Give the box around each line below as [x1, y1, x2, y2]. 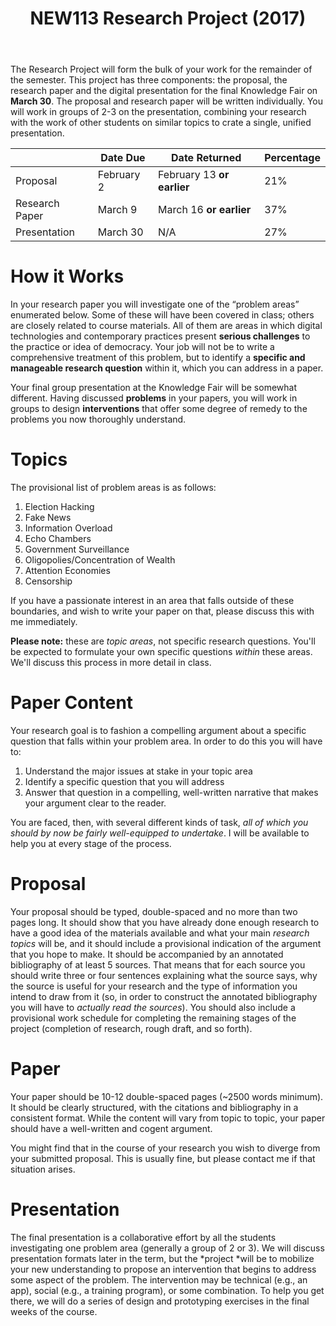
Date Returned [171, 151, 242, 165]
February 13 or [158, 168, 230, 182]
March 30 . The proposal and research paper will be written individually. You [10, 95, 324, 107]
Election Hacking [24, 501, 95, 513]
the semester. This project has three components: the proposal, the [10, 74, 288, 86]
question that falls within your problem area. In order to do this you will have [10, 735, 323, 747]
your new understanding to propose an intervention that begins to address [10, 1263, 317, 1275]
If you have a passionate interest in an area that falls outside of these [10, 595, 295, 607]
